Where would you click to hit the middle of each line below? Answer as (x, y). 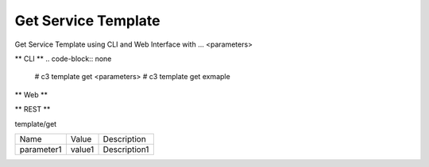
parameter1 (41, 149)
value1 (82, 149)
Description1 (126, 149)
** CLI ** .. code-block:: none (63, 59)
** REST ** (33, 109)
